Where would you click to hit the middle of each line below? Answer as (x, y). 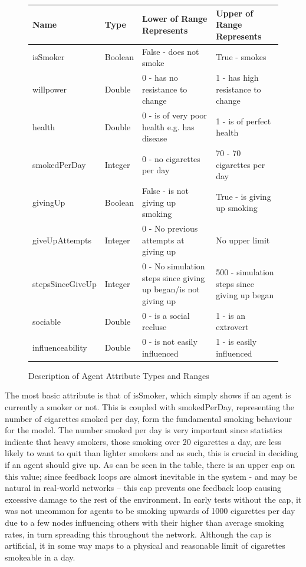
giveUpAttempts (62, 240)
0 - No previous (170, 228)
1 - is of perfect (244, 121)
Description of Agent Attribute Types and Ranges (119, 375)
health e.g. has (168, 126)
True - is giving (244, 196)
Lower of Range (175, 19)
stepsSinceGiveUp (65, 283)
